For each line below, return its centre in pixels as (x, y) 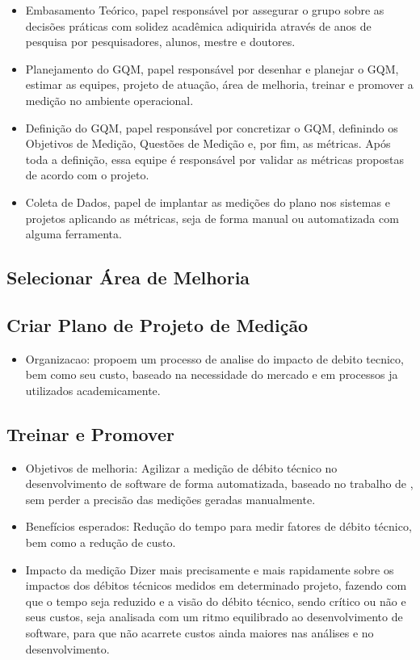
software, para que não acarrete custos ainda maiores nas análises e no (199, 633)
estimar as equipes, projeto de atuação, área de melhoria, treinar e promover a (219, 84)
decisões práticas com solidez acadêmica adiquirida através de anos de (198, 25)
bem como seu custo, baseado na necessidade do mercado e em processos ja (212, 374)
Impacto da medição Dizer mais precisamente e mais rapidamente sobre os (210, 569)
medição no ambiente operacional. (109, 100)
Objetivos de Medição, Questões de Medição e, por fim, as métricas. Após (208, 143)
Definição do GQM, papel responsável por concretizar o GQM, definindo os (212, 127)
